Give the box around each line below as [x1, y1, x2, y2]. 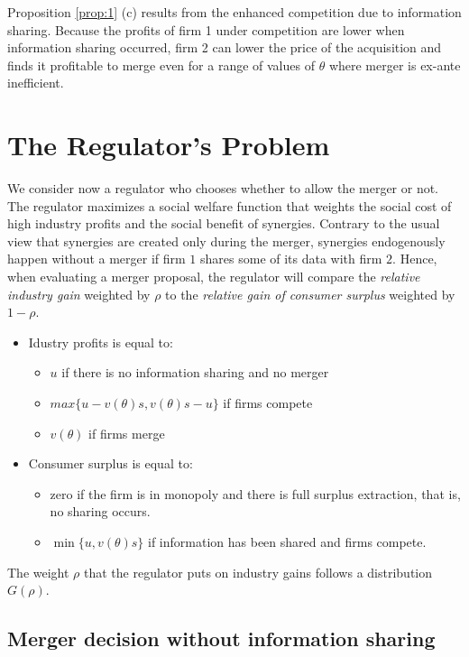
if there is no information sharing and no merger [61, 363, 329, 382]
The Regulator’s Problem [7, 126, 330, 163]
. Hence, [392, 249, 437, 268]
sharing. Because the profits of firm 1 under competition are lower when [7, 20, 405, 39]
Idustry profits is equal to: [28, 332, 173, 351]
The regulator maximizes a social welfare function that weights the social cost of [7, 196, 452, 215]
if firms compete [223, 393, 313, 412]
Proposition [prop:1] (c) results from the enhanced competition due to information [7, 3, 462, 21]
